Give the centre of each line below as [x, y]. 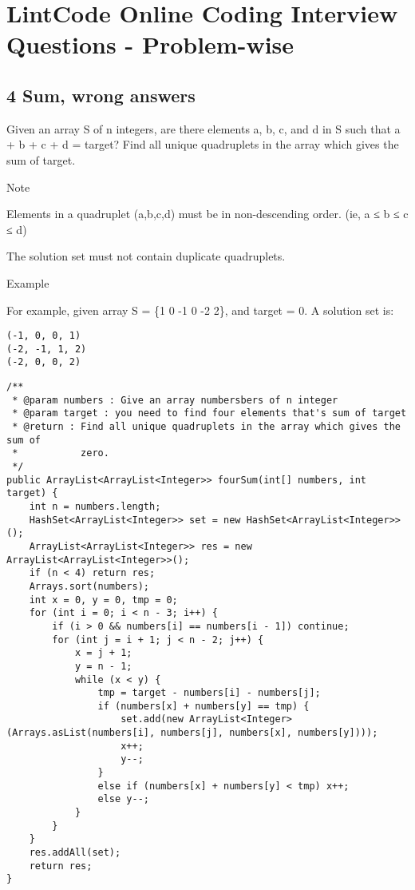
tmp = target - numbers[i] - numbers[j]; [209, 693]
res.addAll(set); [75, 853]
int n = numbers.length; [95, 506]
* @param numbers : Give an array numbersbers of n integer [175, 400]
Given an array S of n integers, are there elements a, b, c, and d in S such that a [204, 128]
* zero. [61, 453]
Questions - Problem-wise [150, 44]
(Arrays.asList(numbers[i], [81, 733]
